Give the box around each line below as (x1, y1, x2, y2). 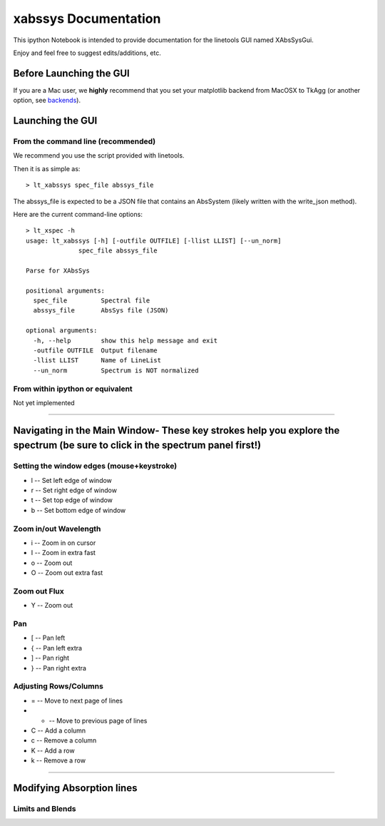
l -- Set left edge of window (31, 476, 112, 484)
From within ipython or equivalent (13, 384, 133, 394)
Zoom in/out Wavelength (13, 524, 101, 534)
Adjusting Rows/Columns (13, 681, 103, 691)
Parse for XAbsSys (26, 266, 91, 275)
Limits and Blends (13, 803, 76, 813)
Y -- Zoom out (31, 601, 73, 610)
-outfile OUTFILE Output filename (33, 347, 158, 355)
